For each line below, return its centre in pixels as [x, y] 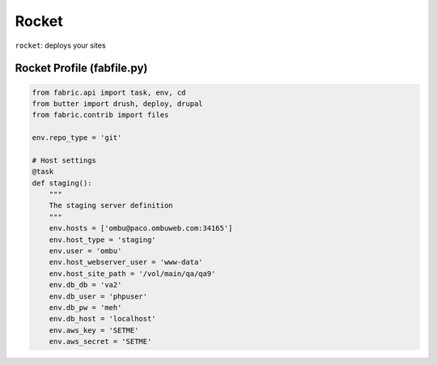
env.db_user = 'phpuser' [98, 296]
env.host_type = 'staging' [103, 240]
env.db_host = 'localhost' [103, 319]
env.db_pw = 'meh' [85, 307]
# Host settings [64, 160]
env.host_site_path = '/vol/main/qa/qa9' [132, 274]
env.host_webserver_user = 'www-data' [126, 262]
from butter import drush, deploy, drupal [117, 104]
